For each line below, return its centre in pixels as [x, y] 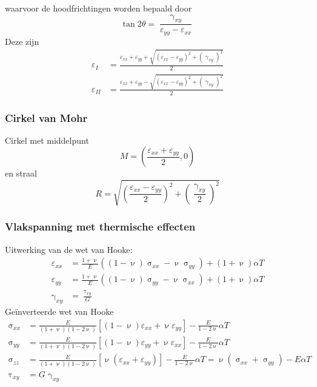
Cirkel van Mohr [46, 117]
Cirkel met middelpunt [47, 140]
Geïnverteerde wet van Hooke [59, 311]
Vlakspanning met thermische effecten [100, 227]
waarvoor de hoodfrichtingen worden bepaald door [98, 8]
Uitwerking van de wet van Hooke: [69, 249]
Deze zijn [22, 41]
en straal [21, 173]
